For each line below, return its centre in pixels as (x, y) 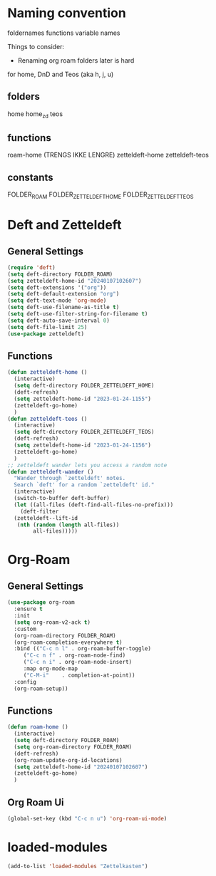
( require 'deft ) (31, 267)
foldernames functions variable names (64, 33)
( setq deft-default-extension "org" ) (63, 294)
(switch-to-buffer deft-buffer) (62, 499)
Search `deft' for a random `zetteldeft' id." (84, 485)
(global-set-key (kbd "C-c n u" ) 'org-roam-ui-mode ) (87, 819)
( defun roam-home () (38, 727)
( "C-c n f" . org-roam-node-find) (74, 656)
